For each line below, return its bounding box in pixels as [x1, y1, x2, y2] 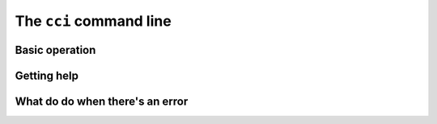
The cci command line [15, 12, 172, 30]
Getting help [15, 68, 78, 82]
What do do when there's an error [15, 95, 189, 108]
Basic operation [15, 43, 96, 56]
